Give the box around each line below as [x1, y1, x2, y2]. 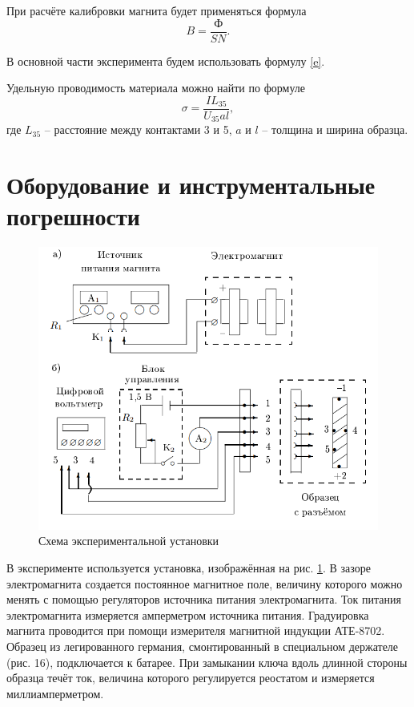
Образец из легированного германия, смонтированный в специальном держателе [6, 638, 399, 655]
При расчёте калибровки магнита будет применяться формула [6, 2, 307, 18]
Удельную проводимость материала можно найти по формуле [6, 79, 305, 96]
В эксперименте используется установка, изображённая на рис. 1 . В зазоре [6, 560, 371, 576]
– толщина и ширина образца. [262, 121, 408, 138]
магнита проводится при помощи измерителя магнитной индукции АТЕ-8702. [6, 622, 385, 639]
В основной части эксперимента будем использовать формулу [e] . [6, 52, 325, 69]
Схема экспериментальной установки [38, 532, 219, 549]
